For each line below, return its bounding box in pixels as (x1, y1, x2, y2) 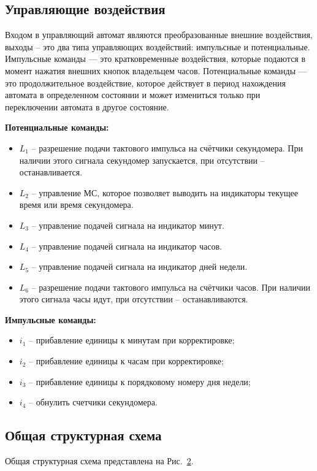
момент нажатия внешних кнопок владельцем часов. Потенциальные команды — (5, 64, 307, 77)
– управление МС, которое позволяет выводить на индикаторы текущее (31, 186, 299, 199)
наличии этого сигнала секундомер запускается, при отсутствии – (19, 153, 265, 166)
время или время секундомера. (19, 198, 134, 211)
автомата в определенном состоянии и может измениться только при (5, 88, 261, 101)
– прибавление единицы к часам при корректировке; (28, 354, 224, 367)
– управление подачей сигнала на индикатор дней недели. (31, 260, 248, 273)
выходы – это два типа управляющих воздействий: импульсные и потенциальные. (5, 40, 310, 53)
